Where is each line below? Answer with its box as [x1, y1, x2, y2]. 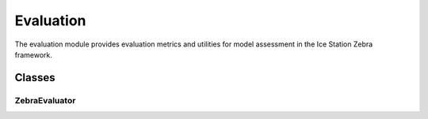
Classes [14, 71, 55, 84]
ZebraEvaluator [14, 95, 76, 106]
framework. [14, 50, 53, 59]
